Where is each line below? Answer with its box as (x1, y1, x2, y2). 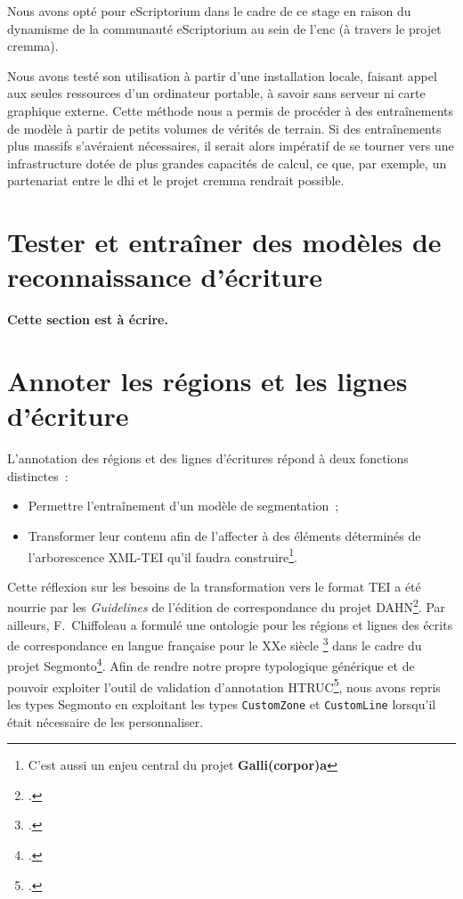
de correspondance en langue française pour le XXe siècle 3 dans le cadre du (7, 633, 422, 654)
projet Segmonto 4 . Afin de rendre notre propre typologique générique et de (7, 654, 415, 675)
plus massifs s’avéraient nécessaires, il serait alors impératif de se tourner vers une (7, 136, 454, 155)
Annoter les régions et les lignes (7, 363, 408, 399)
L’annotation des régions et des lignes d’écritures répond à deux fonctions (7, 449, 409, 468)
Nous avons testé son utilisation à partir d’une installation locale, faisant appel (7, 66, 437, 85)
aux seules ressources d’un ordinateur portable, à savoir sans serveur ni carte (7, 84, 426, 102)
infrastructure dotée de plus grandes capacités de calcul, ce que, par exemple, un (7, 153, 447, 172)
